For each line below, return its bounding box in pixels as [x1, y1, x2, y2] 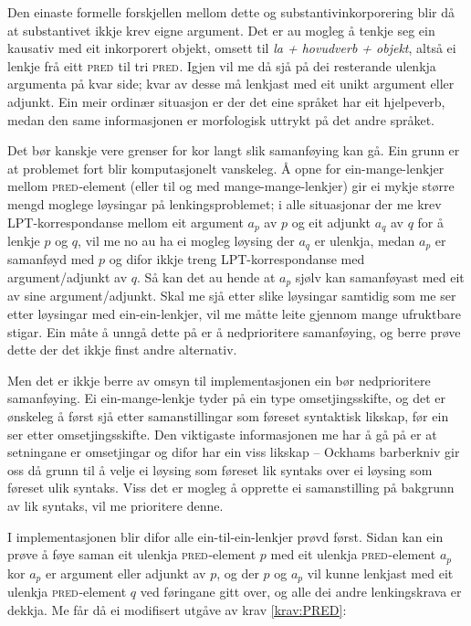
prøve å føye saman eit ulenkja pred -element [7, 545, 256, 564]
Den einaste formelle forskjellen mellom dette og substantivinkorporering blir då [7, 3, 455, 21]
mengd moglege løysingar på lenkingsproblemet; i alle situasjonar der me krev [7, 194, 442, 213]
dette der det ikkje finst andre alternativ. [7, 340, 237, 359]
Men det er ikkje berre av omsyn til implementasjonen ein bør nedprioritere [7, 370, 431, 389]
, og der [216, 563, 259, 582]
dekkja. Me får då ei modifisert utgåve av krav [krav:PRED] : [7, 599, 347, 619]
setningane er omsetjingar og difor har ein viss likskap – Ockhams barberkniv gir [7, 442, 460, 462]
